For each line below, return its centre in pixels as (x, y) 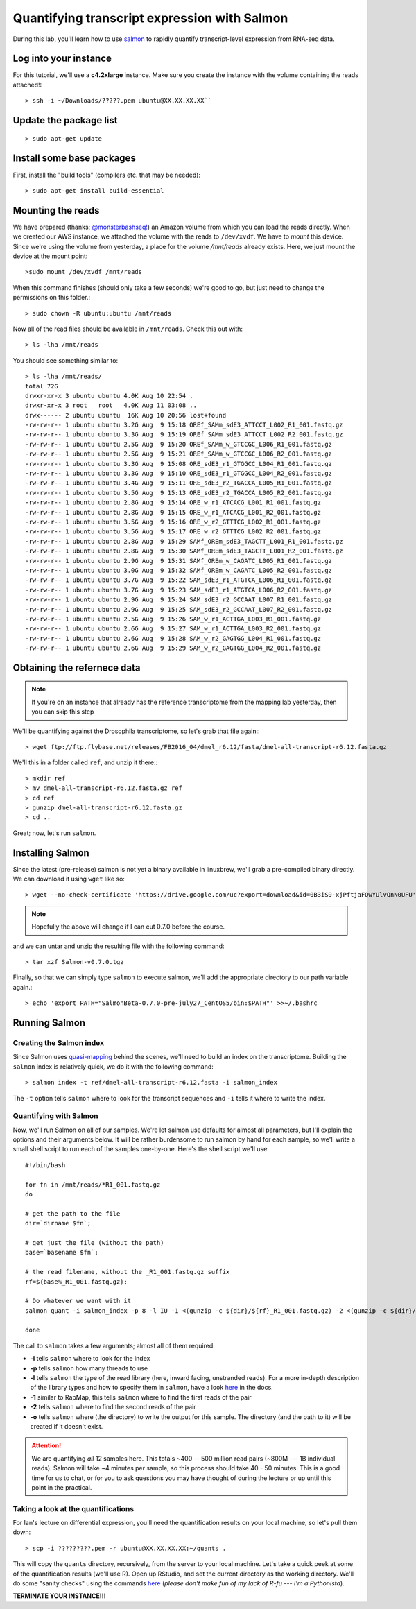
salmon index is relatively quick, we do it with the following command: (113, 1066)
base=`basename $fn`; (62, 1253)
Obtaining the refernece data (77, 668)
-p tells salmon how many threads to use (89, 1368)
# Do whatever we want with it (78, 1301)
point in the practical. (62, 1487)
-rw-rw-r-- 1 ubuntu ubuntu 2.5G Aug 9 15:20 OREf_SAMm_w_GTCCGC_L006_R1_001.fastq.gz (179, 444)
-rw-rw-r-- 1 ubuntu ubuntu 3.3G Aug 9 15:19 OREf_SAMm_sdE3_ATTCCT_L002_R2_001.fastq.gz (184, 434)
